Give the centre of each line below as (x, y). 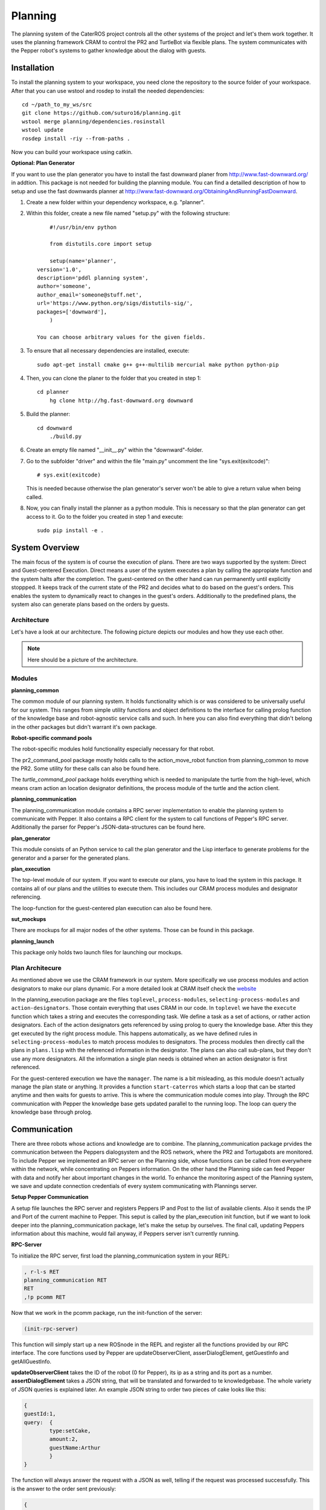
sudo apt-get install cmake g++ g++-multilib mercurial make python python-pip (158, 365)
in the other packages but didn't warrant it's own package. (84, 727)
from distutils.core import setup (101, 244)
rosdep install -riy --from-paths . (76, 138)
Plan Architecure (36, 968)
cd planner (53, 392)
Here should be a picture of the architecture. (83, 660)
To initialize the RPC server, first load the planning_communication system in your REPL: (120, 1256)
